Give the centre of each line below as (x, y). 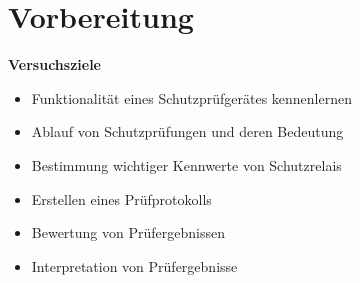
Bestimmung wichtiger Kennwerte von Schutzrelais (186, 164)
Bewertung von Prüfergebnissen (128, 232)
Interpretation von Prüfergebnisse (134, 265)
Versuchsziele (54, 64)
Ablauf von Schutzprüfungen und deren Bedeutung (187, 131)
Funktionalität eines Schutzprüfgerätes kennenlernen (191, 97)
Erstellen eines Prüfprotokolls (121, 198)
